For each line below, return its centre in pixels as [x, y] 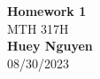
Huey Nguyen [50, 46]
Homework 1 [47, 11]
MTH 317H [38, 28]
